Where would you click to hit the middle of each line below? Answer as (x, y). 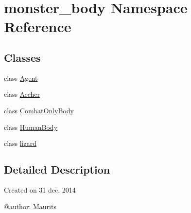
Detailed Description (57, 169)
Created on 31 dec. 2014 (40, 189)
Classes (22, 57)
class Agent (21, 78)
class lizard (20, 143)
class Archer (22, 94)
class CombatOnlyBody (39, 110)
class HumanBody (31, 127)
